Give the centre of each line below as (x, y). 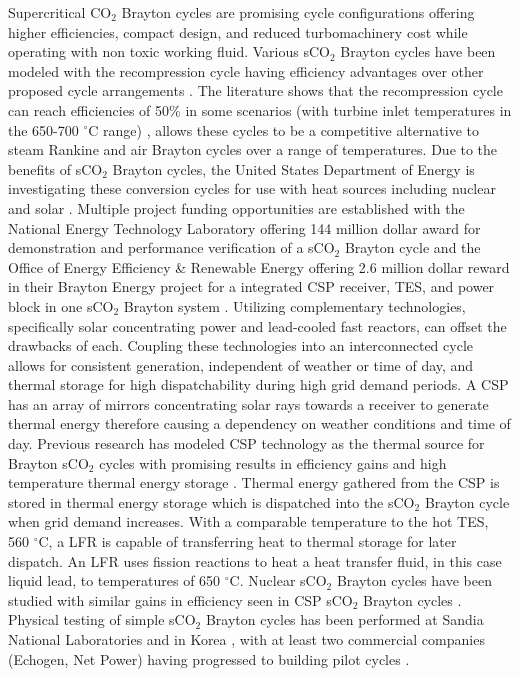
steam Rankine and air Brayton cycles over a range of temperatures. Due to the (253, 149)
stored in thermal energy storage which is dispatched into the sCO (211, 501)
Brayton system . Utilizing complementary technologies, (294, 305)
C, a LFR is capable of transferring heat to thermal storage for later (247, 541)
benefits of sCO (55, 168)
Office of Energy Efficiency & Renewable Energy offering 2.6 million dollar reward (259, 266)
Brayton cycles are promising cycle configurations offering (298, 12)
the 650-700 (43, 129)
